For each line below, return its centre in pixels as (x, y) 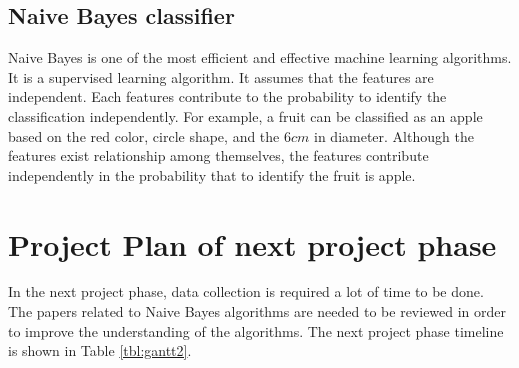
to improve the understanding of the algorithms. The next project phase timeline (256, 330)
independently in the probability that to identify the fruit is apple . (212, 174)
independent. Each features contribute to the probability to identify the (227, 96)
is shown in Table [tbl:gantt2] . (100, 350)
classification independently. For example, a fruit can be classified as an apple (245, 115)
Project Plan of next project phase (252, 243)
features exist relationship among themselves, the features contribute (218, 155)
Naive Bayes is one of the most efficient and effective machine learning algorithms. (260, 57)
